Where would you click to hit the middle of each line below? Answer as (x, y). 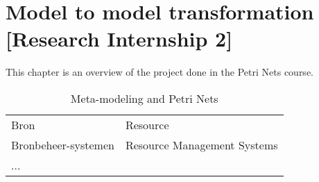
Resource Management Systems (201, 144)
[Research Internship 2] (119, 39)
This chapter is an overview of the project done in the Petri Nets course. (159, 72)
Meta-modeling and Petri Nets (144, 98)
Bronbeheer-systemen (63, 144)
